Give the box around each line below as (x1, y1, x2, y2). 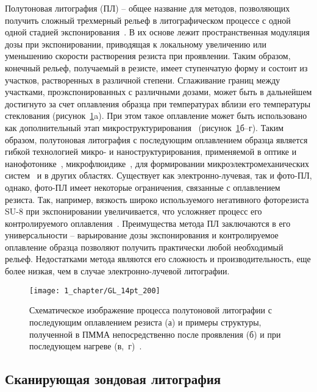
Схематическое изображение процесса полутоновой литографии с (29, 304, 272, 316)
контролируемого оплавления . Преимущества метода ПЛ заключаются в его (5, 216, 291, 229)
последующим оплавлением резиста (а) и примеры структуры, (29, 315, 262, 328)
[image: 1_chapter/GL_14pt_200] (29, 286, 160, 295)
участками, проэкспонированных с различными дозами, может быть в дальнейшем (5, 85, 312, 98)
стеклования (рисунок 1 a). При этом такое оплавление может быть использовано (5, 109, 307, 122)
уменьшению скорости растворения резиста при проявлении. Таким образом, (5, 49, 291, 62)
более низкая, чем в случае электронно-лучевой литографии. (5, 265, 230, 277)
